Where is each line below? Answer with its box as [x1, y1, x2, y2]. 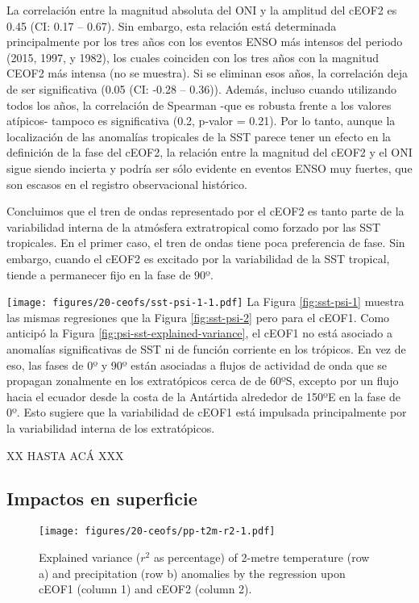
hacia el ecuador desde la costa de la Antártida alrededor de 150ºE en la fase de [6, 387, 401, 404]
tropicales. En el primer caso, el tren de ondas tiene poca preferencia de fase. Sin [6, 234, 405, 251]
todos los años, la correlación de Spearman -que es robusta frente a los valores [6, 96, 392, 113]
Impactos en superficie [6, 486, 197, 511]
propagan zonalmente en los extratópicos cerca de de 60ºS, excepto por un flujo [6, 372, 399, 389]
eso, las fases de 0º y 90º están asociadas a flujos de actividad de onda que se [6, 356, 388, 373]
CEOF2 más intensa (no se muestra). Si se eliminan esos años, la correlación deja [6, 65, 409, 82]
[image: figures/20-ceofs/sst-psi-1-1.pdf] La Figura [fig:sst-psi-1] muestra [6, 293, 404, 310]
